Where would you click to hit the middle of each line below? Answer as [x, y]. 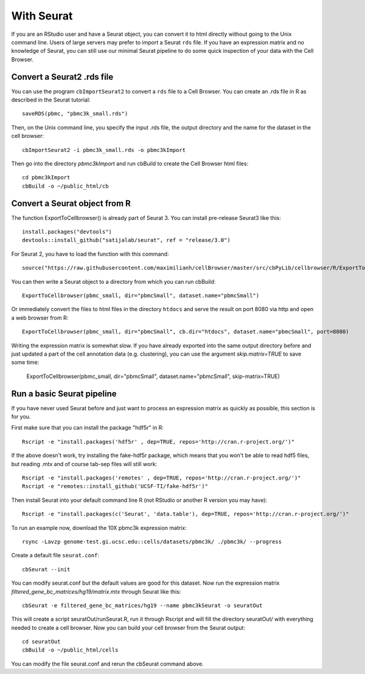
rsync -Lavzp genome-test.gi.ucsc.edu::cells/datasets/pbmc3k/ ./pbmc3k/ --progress [152, 542]
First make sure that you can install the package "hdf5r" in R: [88, 428]
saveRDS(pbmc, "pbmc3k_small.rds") [75, 114]
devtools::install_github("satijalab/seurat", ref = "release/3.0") [126, 240]
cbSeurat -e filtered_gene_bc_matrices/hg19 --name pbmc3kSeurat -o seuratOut [142, 605]
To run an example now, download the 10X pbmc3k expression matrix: [99, 528]
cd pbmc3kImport [46, 177]
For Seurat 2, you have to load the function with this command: [90, 254]
